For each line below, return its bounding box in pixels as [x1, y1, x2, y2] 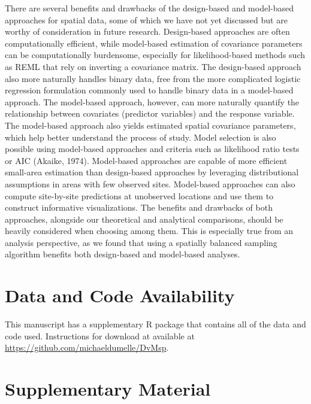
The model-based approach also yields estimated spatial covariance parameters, [5, 119, 296, 131]
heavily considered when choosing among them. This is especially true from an [5, 224, 294, 237]
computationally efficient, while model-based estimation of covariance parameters [5, 37, 303, 49]
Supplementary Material [5, 376, 211, 401]
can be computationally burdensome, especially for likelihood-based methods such [5, 48, 305, 61]
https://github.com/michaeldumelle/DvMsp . [5, 341, 169, 354]
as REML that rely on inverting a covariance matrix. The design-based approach [5, 60, 301, 72]
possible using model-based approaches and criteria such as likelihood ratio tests [5, 142, 300, 155]
